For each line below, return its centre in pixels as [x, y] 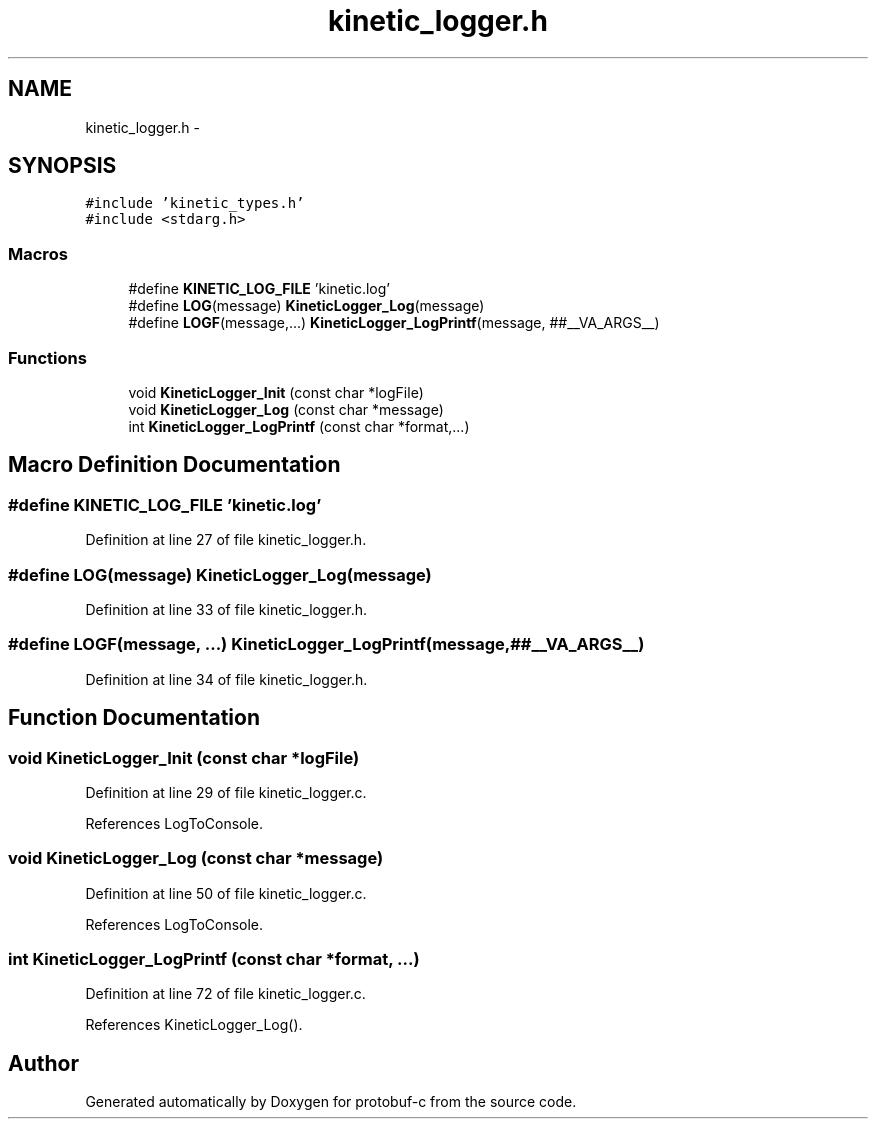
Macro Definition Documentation [174, 465]
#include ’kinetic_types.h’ [195, 203]
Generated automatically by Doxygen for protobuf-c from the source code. [331, 1102]
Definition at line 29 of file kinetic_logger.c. [226, 792]
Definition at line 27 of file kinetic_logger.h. [226, 540]
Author [43, 1063]
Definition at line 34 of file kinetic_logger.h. [226, 679]
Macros [38, 253]
